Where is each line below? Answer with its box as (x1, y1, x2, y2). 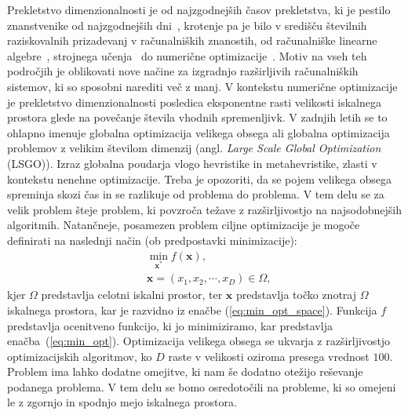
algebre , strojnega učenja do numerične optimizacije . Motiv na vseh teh (7, 47, 367, 64)
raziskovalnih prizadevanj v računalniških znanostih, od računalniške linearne (7, 32, 377, 49)
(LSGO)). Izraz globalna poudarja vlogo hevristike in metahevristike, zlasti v (7, 155, 377, 171)
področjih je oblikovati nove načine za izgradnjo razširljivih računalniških (7, 63, 359, 79)
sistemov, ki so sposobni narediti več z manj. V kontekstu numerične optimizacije (7, 78, 398, 94)
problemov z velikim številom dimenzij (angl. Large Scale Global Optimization (7, 140, 381, 156)
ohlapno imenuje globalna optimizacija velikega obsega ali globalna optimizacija (7, 124, 390, 140)
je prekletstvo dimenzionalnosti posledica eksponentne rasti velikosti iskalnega (7, 93, 382, 110)
